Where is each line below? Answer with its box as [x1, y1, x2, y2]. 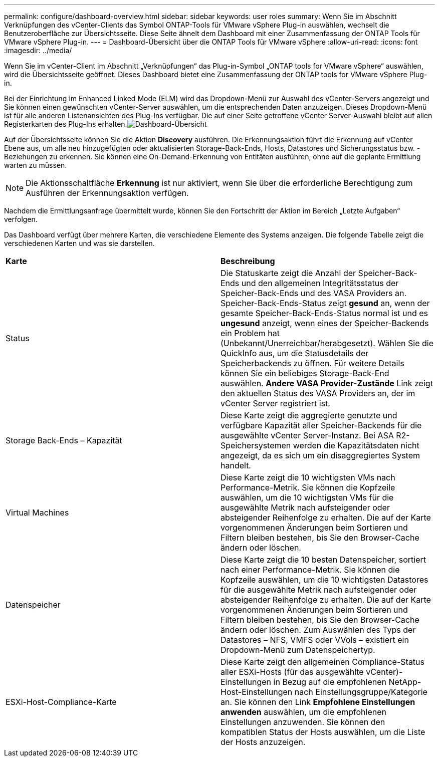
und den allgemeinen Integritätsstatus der [241, 278, 399, 288]
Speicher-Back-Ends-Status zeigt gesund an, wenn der [221, 298, 430, 308]
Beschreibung [221, 256, 275, 266]
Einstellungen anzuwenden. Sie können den [221, 717, 385, 727]
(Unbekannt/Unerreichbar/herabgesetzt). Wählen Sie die [221, 338, 433, 348]
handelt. [221, 460, 251, 470]
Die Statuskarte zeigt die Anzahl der [221, 268, 356, 278]
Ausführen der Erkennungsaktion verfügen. [26, 188, 189, 198]
